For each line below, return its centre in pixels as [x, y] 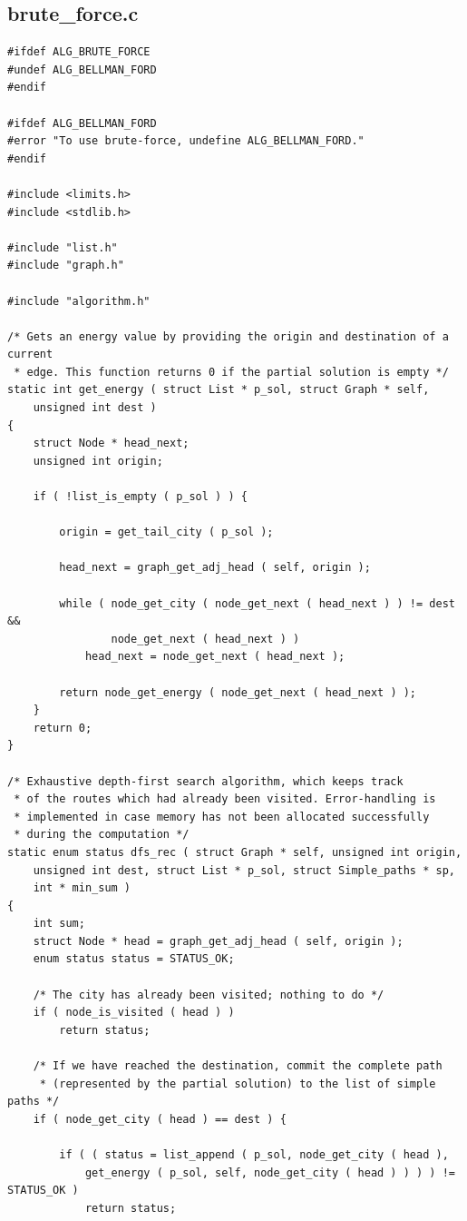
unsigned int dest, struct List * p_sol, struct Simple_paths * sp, [244, 870]
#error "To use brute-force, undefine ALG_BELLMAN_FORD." [186, 141]
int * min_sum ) [82, 888]
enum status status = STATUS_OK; [134, 959]
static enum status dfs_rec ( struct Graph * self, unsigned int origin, [235, 852]
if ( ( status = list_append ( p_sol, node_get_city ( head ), [254, 1155]
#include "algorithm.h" [79, 301]
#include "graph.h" [66, 266]
